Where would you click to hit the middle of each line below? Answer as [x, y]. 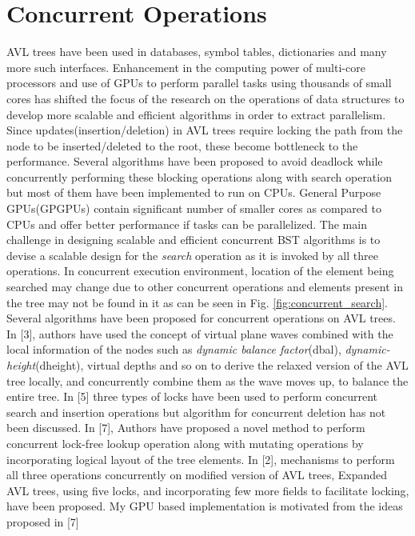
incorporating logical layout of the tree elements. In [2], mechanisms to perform [201, 459]
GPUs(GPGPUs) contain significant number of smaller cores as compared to [194, 208]
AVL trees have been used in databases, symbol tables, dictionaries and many [197, 52]
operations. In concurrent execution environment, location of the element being [200, 271]
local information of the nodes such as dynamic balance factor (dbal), [174, 349]
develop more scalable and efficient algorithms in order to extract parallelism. [196, 114]
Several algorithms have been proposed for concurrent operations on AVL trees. [201, 318]
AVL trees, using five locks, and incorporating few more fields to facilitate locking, [208, 490]
